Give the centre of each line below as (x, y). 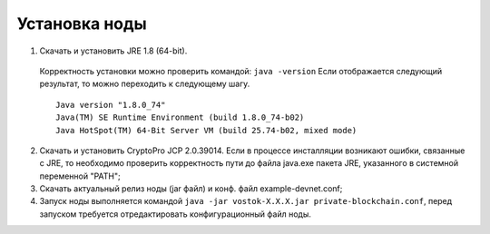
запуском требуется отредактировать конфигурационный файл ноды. (176, 214)
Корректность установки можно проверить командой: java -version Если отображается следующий (241, 71)
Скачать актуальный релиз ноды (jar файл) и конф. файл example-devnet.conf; (191, 189)
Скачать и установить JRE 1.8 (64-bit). (113, 51)
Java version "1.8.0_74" (111, 105)
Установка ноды (82, 24)
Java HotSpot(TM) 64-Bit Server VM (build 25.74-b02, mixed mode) (206, 130)
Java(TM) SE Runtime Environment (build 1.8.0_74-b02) (180, 117)
